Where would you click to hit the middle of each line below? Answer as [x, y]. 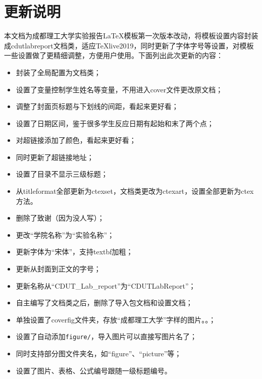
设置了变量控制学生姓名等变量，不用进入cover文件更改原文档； [119, 89]
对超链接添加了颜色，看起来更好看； [76, 140]
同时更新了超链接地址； [55, 157]
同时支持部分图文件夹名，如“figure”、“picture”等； [99, 354]
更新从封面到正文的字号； [58, 269]
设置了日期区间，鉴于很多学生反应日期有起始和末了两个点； [115, 123]
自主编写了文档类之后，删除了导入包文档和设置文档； [104, 303]
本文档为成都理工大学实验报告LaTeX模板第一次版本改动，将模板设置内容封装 [131, 36]
